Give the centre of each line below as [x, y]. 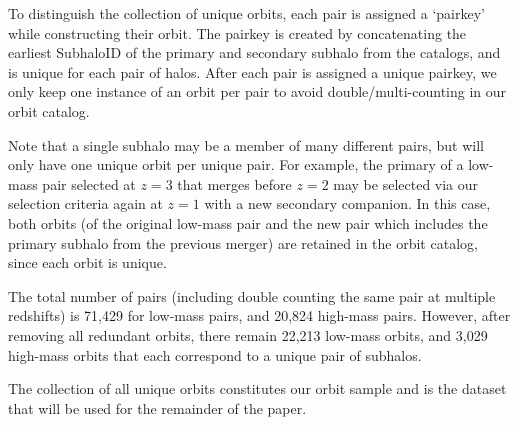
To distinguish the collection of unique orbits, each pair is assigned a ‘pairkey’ [246, 13]
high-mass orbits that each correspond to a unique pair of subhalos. [215, 354]
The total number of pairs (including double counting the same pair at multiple [252, 295]
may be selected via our [406, 183]
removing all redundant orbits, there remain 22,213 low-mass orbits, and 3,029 [248, 334]
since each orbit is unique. [87, 262]
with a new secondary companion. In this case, [347, 203]
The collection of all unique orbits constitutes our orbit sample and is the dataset [257, 388]
